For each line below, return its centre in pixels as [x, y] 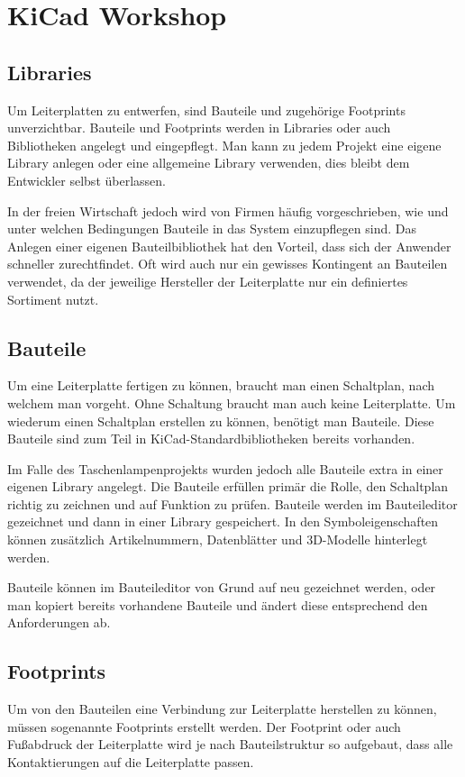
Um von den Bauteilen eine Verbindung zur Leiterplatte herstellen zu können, [222, 709]
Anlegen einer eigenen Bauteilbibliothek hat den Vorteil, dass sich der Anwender [229, 246]
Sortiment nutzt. [53, 299]
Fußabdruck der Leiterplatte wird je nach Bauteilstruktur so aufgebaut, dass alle [230, 744]
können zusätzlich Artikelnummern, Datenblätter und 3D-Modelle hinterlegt [218, 539]
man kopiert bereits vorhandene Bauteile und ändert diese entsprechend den [218, 604]
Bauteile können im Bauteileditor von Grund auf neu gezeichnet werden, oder [222, 587]
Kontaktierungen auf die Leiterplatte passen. [131, 762]
